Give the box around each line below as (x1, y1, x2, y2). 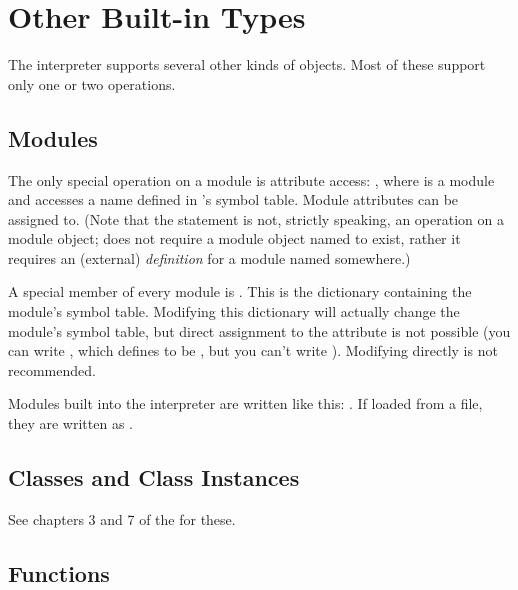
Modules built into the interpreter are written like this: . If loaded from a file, (8, 393, 483, 414)
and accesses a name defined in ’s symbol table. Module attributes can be (8, 189, 459, 210)
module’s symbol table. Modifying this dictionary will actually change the (8, 301, 460, 322)
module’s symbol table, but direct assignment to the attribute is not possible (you (8, 320, 511, 341)
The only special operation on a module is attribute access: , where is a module (8, 169, 495, 190)
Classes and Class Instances (8, 462, 300, 493)
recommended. (8, 359, 96, 380)
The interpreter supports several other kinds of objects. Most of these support (8, 54, 486, 75)
